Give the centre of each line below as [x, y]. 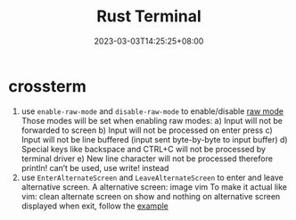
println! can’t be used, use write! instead [95, 167]
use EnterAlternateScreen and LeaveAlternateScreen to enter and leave [152, 177]
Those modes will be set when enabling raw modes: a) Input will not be [152, 120]
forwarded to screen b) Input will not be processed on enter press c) [147, 130]
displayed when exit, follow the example [95, 206]
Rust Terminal [149, 16]
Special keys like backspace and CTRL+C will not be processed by [144, 149]
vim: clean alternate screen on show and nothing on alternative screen [151, 196]
